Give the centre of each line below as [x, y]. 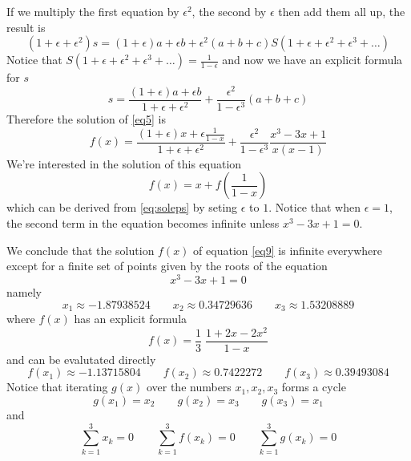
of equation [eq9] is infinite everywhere [288, 250]
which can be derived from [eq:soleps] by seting [122, 207]
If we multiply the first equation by [93, 11]
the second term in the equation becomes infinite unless [143, 223]
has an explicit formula [131, 318]
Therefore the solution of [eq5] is [86, 118]
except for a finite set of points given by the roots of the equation [167, 266]
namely [24, 291]
